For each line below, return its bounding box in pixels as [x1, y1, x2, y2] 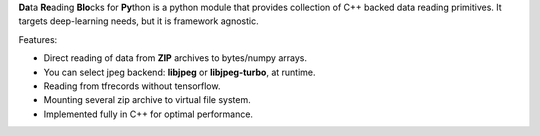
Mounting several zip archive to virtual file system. [43, 94, 251, 106]
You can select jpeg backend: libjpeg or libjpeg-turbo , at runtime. [43, 66, 316, 78]
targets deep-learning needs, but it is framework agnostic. [18, 15, 259, 27]
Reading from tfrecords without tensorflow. [43, 80, 221, 92]
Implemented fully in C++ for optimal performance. [43, 108, 254, 120]
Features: [18, 33, 58, 45]
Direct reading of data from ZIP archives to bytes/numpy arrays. [43, 52, 307, 64]
